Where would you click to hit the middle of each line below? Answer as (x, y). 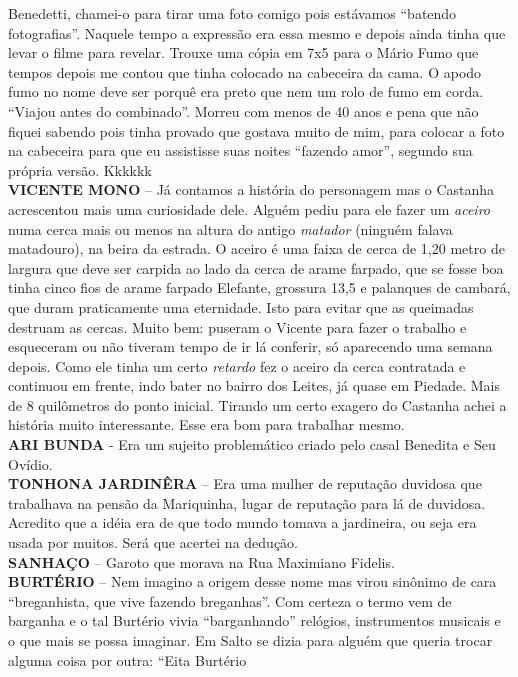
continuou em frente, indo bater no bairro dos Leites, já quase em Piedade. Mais (254, 385)
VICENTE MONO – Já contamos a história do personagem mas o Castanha (251, 189)
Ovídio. (30, 463)
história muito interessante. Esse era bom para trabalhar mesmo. (206, 424)
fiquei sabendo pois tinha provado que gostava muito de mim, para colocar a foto (256, 130)
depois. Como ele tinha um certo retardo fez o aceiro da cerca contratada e (237, 365)
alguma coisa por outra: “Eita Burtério (127, 659)
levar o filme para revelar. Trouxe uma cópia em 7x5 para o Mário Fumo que (243, 52)
